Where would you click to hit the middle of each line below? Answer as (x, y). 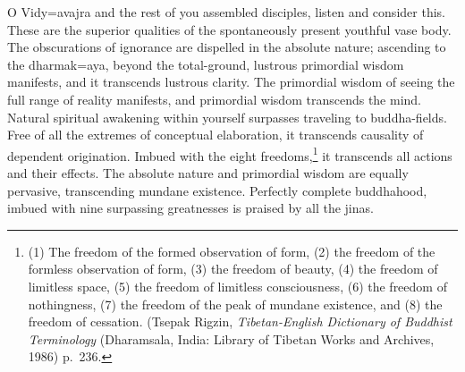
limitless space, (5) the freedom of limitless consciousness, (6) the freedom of (237, 286)
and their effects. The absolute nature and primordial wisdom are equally (208, 173)
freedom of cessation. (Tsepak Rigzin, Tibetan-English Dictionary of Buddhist (240, 321)
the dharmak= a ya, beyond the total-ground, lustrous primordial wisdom (206, 64)
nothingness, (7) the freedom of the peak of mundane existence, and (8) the (235, 304)
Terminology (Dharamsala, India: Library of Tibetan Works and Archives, (231, 338)
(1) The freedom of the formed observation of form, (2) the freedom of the (232, 251)
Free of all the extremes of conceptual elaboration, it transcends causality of (216, 135)
